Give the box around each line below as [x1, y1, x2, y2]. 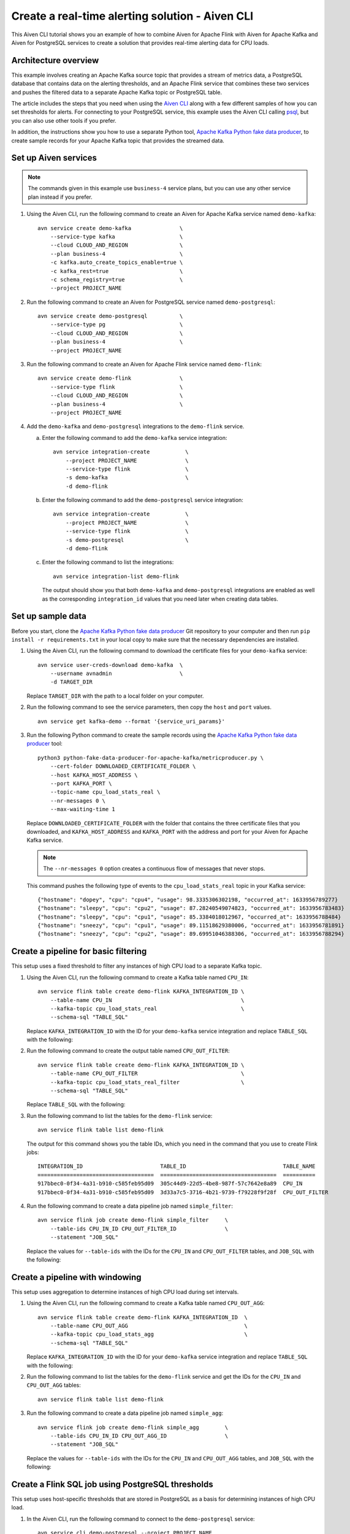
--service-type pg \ [50, 321, 183, 328]
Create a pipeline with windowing [11, 1272, 142, 1282]
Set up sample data [11, 611, 87, 622]
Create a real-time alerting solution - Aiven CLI [11, 9, 254, 23]
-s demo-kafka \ [65, 474, 189, 481]
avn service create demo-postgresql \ [37, 313, 183, 320]
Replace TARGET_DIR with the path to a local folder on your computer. [26, 692, 204, 700]
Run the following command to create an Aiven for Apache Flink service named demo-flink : [26, 361, 262, 368]
